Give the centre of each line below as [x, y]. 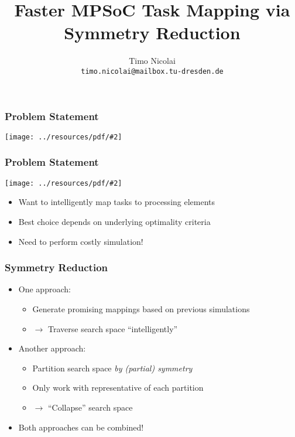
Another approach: [52, 348]
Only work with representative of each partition [118, 388]
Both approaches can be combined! [81, 427]
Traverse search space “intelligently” [113, 328]
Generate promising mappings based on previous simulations [141, 308]
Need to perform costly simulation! [81, 241]
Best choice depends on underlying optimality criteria [114, 221]
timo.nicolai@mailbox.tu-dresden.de [152, 71]
